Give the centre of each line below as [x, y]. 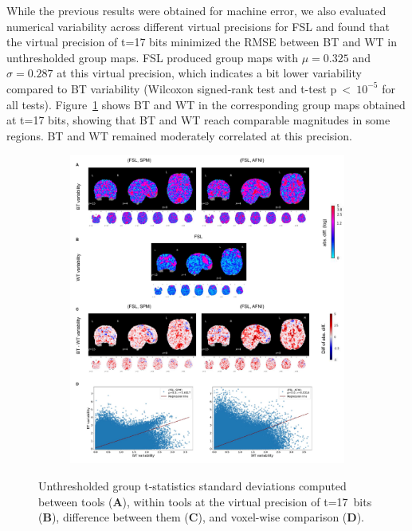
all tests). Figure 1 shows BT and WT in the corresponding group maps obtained [206, 104]
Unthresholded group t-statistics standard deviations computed [192, 486]
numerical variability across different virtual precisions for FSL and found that [198, 26]
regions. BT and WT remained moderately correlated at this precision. [179, 135]
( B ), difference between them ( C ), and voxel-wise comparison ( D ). [201, 517]
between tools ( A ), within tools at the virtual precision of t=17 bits [205, 501]
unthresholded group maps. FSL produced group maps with [153, 57]
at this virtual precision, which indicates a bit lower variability [209, 73]
